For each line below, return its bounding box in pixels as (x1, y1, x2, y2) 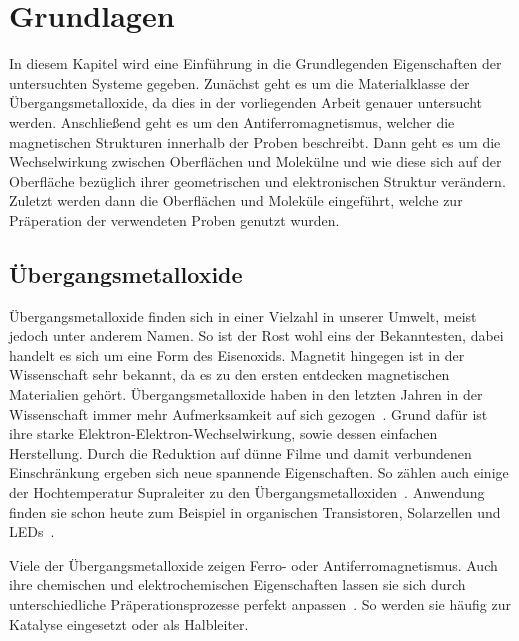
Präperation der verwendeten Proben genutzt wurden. (9, 209, 340, 230)
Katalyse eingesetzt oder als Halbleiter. (9, 613, 249, 634)
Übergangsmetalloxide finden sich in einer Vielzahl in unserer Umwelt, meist (9, 305, 477, 326)
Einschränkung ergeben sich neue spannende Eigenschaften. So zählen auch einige (9, 462, 509, 483)
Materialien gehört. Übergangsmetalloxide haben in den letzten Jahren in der (9, 384, 483, 405)
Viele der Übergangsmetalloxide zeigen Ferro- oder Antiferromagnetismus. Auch (9, 554, 498, 575)
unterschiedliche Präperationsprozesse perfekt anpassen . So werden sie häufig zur (9, 593, 511, 614)
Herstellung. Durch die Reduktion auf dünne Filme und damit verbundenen (9, 442, 472, 463)
